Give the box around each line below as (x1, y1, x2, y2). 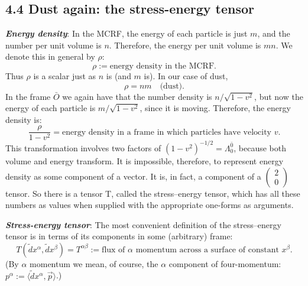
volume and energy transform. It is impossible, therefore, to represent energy (5, 154, 284, 167)
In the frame (5, 90, 51, 102)
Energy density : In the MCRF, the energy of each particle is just (5, 27, 248, 40)
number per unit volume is (5, 38, 102, 51)
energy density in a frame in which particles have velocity (61, 128, 271, 136)
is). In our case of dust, (144, 69, 228, 82)
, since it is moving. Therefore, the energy (140, 102, 291, 114)
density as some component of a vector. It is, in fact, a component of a (5, 170, 261, 182)
